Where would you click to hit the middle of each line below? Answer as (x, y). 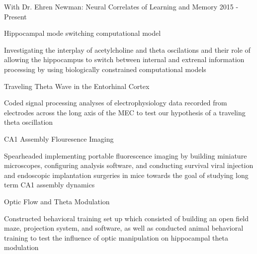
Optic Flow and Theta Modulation (57, 201)
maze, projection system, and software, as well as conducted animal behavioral (124, 228)
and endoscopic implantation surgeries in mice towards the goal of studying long (126, 175)
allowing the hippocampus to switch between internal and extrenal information (124, 59)
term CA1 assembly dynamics (49, 185)
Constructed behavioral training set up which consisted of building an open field (127, 218)
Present (15, 16)
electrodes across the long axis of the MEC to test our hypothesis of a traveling (125, 112)
